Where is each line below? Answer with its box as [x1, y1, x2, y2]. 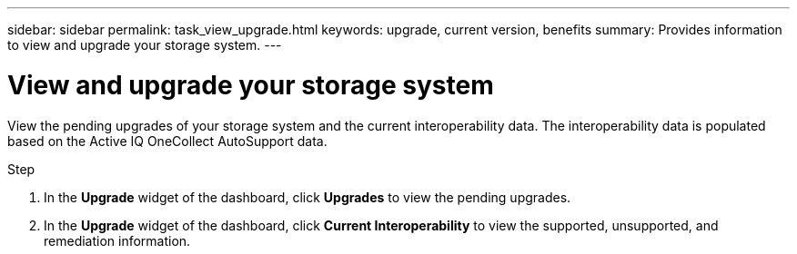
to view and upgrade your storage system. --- [7, 37, 282, 53]
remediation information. [44, 232, 191, 249]
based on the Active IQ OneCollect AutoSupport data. [7, 132, 328, 149]
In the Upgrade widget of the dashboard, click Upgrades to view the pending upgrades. [44, 189, 571, 205]
